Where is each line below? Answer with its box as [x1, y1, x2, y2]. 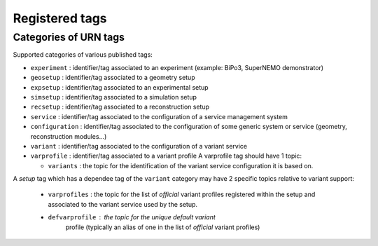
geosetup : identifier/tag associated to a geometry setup [30, 74, 195, 82]
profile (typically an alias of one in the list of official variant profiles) [65, 223, 260, 231]
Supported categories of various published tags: [13, 50, 153, 59]
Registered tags [13, 11, 108, 26]
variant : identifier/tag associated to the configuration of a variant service [30, 142, 248, 150]
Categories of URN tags [13, 31, 125, 43]
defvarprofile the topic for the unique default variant [48, 213, 216, 221]
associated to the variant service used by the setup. [48, 200, 198, 208]
